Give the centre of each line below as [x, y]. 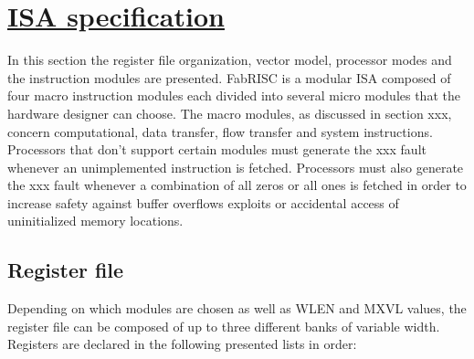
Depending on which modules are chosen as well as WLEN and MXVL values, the [237, 308]
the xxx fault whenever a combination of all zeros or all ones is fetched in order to [237, 185]
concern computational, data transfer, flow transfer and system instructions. [220, 131]
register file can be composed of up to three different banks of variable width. [224, 326]
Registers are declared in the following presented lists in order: [182, 344]
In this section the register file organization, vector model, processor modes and [230, 60]
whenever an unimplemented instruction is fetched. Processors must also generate [236, 167]
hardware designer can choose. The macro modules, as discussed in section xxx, [230, 113]
